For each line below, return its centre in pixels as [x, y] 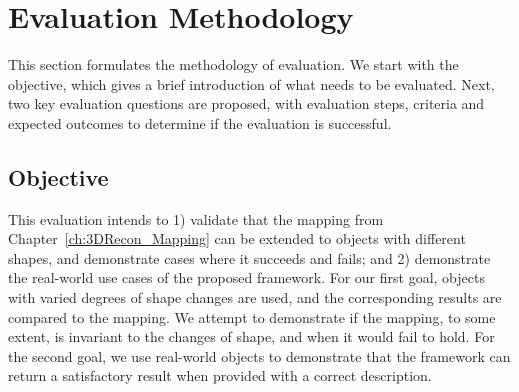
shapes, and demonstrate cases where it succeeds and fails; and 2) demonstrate [249, 257]
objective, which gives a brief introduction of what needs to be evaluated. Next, [251, 83]
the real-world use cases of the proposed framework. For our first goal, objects [246, 277]
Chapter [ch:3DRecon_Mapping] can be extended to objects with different [237, 238]
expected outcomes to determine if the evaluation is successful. [200, 122]
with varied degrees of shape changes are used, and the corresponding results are [255, 297]
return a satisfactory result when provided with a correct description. [220, 375]
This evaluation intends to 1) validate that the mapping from [196, 218]
